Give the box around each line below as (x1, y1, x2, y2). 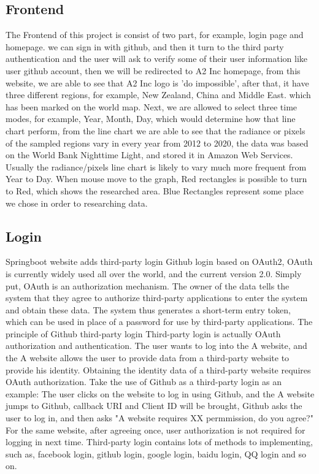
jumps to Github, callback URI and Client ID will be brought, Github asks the (6, 399, 302, 412)
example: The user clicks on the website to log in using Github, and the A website (6, 387, 315, 400)
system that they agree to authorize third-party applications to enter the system (6, 291, 308, 304)
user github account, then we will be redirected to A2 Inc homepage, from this (6, 64, 301, 77)
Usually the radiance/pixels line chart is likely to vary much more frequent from (6, 160, 307, 173)
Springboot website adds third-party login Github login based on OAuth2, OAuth (6, 255, 313, 268)
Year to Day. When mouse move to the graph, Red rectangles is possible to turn (6, 172, 307, 185)
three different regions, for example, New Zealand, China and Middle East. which (6, 88, 311, 101)
